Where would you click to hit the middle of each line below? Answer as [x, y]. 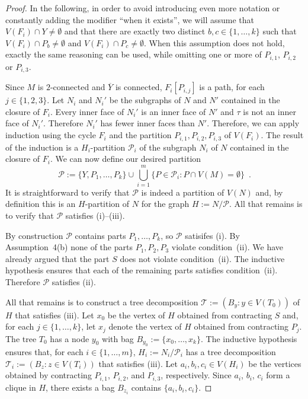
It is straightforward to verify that [68, 192]
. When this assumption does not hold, [214, 42]
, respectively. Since [196, 375]
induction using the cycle [51, 135]
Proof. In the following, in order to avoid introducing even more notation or [143, 8]
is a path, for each [232, 87]
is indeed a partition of [183, 192]
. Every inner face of [87, 111]
